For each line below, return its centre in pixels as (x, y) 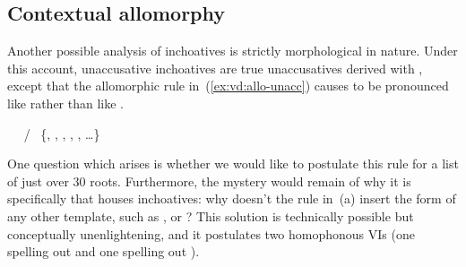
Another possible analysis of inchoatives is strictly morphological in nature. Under (233, 51)
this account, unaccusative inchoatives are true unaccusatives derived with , (215, 68)
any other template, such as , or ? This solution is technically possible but (211, 215)
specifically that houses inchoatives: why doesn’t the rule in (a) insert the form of (232, 198)
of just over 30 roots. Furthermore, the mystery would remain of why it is (209, 181)
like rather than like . (65, 103)
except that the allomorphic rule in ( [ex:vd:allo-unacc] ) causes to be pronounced (228, 86)
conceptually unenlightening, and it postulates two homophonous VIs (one (211, 233)
